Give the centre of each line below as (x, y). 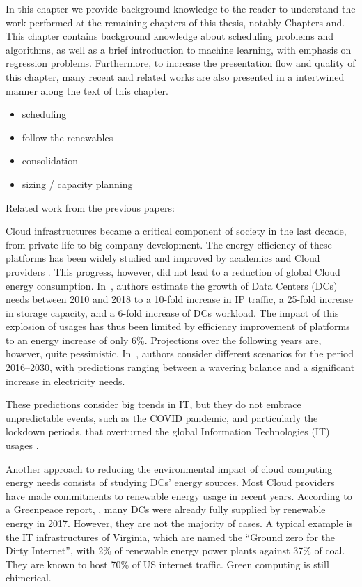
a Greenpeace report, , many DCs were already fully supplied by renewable (166, 509)
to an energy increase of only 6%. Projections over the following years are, (164, 339)
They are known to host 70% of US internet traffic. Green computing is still (167, 564)
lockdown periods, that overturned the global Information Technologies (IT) (168, 431)
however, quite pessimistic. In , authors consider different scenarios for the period (180, 353)
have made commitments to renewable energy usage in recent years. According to (179, 495)
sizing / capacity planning (77, 183)
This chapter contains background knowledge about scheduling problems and (170, 36)
